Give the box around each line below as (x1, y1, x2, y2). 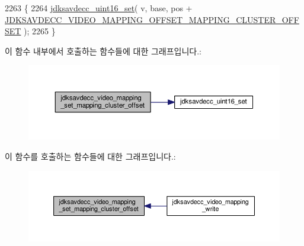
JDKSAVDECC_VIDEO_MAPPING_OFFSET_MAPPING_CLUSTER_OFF (5, 13, 299, 25)
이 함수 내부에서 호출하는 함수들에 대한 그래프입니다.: (5, 44, 201, 57)
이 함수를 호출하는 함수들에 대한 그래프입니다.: (5, 150, 176, 163)
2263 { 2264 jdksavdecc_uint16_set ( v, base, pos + (5, 2, 193, 14)
